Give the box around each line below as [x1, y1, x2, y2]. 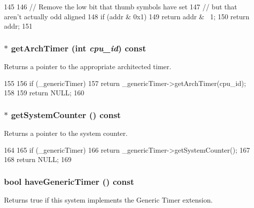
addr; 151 [4, 21, 33, 31]
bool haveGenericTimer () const [4, 175, 134, 187]
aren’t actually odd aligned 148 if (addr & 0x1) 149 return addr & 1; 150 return [4, 11, 250, 21]
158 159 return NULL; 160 [4, 87, 85, 98]
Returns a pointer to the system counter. [4, 128, 128, 138]
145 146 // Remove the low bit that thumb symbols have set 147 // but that [4, 1, 237, 11]
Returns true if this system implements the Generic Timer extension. [4, 195, 213, 205]
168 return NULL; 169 [4, 154, 72, 165]
